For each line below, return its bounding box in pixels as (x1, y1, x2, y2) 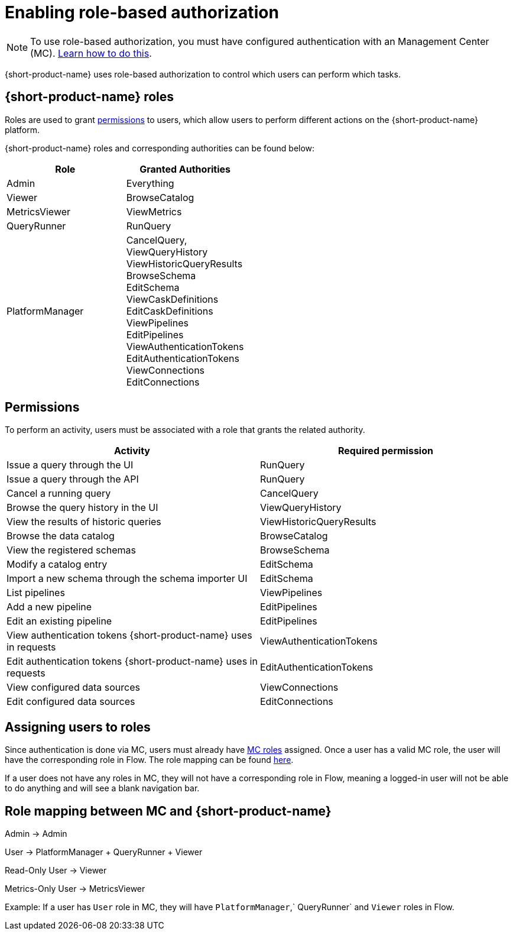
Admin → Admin (5, 829, 67, 839)
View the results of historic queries (7, 516, 161, 528)
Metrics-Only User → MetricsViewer (5, 884, 145, 894)
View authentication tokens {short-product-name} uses (7, 629, 252, 642)
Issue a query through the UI (7, 459, 134, 471)
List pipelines (7, 587, 65, 599)
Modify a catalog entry (7, 558, 108, 571)
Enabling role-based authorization (5, 2, 279, 22)
